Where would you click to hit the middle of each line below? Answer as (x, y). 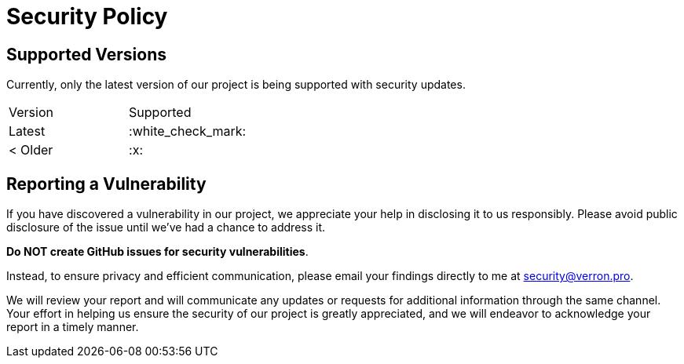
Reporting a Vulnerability (106, 184)
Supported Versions (86, 54)
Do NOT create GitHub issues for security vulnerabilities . (157, 252)
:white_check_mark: (188, 131)
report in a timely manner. (73, 327)
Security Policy (87, 16)
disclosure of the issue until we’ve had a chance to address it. (166, 227)
